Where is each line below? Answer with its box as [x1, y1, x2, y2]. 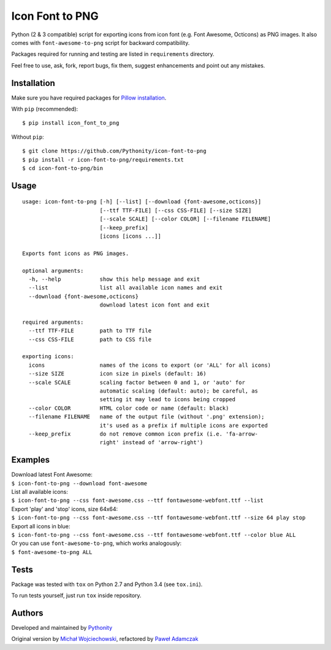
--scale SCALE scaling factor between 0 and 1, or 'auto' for [28, 378, 245, 386]
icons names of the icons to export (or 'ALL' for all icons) [28, 361, 272, 369]
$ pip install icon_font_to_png [22, 120, 120, 127]
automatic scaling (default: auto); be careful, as [99, 387, 259, 394]
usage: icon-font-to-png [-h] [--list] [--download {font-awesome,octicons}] [22, 198, 262, 205]
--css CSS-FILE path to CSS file [28, 335, 152, 343]
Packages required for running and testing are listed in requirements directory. [11, 50, 215, 58]
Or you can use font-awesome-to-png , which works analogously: [11, 539, 182, 547]
